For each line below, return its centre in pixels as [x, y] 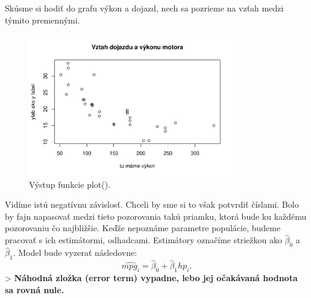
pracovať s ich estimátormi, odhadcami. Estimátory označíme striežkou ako [143, 240]
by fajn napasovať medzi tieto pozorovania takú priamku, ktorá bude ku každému [156, 216]
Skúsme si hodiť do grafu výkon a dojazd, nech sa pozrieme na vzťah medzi [144, 8]
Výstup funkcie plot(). [70, 184]
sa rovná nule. [35, 289]
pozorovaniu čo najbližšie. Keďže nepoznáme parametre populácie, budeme [143, 228]
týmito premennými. [42, 20]
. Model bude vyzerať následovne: [75, 253]
